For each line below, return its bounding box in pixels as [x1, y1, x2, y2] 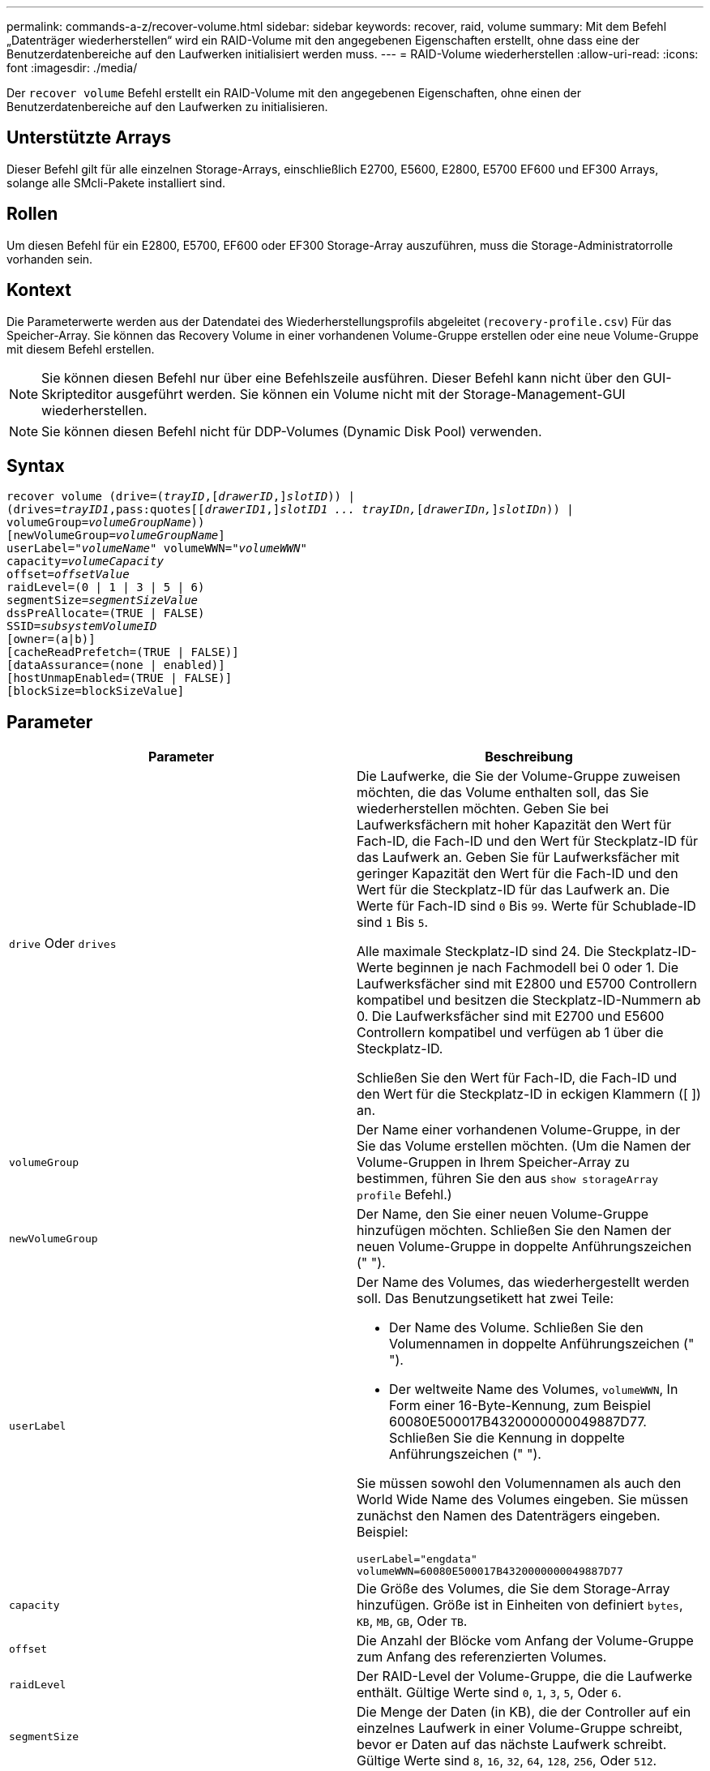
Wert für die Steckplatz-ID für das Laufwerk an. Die [357, 881, 669, 898]
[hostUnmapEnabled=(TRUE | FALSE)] [6, 671, 233, 685]
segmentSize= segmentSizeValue [6, 594, 199, 607]
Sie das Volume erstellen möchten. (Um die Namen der [357, 1138, 691, 1155]
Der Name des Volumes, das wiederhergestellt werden [357, 1274, 690, 1291]
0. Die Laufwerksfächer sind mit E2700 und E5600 [357, 1008, 665, 1025]
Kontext [6, 280, 71, 301]
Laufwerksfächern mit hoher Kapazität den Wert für [357, 817, 672, 834]
